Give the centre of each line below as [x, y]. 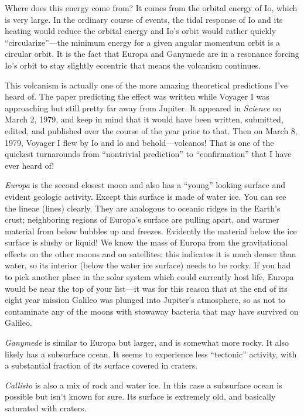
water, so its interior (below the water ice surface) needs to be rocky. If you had [148, 265]
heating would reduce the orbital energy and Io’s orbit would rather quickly [141, 31]
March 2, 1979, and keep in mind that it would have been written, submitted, [144, 119]
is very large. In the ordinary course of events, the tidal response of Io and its [144, 19]
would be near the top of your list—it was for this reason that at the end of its [146, 288]
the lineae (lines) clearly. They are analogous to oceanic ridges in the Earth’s [143, 208]
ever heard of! [30, 165]
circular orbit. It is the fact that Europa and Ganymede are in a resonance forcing [152, 54]
